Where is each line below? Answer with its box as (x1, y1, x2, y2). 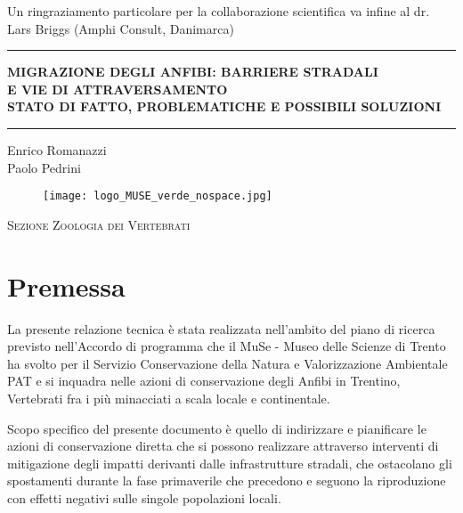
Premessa (7, 267, 126, 304)
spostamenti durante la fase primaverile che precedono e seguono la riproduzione (7, 471, 446, 490)
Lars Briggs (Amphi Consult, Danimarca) (7, 19, 234, 37)
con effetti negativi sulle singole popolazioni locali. (7, 488, 281, 507)
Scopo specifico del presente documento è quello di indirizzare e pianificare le (7, 419, 426, 437)
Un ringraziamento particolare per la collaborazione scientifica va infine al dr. (7, 2, 430, 20)
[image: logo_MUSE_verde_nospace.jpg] (43, 190, 272, 203)
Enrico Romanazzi (7, 140, 107, 159)
